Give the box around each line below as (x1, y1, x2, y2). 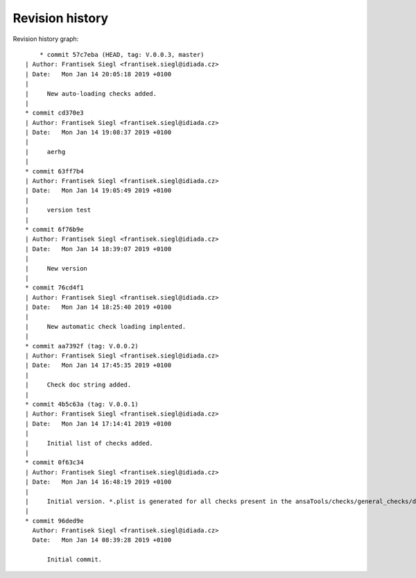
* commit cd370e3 (25, 109, 84, 117)
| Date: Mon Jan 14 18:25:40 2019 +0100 (25, 303, 172, 312)
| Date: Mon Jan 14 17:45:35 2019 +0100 (25, 362, 172, 369)
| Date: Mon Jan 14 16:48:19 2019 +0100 (25, 478, 172, 486)
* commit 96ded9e (25, 517, 84, 525)
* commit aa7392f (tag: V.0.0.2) (25, 342, 139, 350)
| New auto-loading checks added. (25, 90, 157, 97)
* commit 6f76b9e (25, 226, 84, 233)
